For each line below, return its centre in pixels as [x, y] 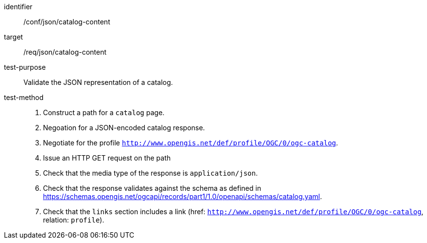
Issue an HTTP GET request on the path [107, 158]
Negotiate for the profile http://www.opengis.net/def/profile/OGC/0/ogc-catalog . [191, 143]
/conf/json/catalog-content [67, 22]
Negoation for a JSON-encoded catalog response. [124, 128]
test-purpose [25, 67]
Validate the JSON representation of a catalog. [98, 82]
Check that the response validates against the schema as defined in [152, 188]
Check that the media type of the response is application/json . [150, 173]
